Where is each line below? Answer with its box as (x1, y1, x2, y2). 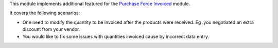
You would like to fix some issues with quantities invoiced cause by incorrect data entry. (22, 33, 210, 39)
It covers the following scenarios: (9, 10, 80, 16)
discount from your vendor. (22, 26, 80, 32)
